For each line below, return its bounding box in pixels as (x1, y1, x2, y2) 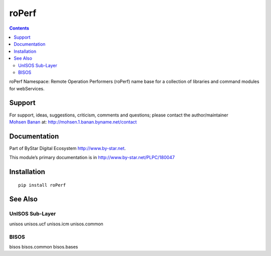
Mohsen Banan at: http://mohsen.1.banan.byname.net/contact (9, 118, 137, 125)
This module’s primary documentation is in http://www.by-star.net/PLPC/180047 (9, 155, 175, 161)
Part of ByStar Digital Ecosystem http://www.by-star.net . (9, 145, 126, 151)
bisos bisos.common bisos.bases (9, 243, 78, 249)
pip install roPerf (18, 182, 66, 188)
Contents (9, 25, 30, 31)
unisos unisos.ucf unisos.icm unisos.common (9, 221, 104, 227)
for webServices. (9, 85, 45, 91)
